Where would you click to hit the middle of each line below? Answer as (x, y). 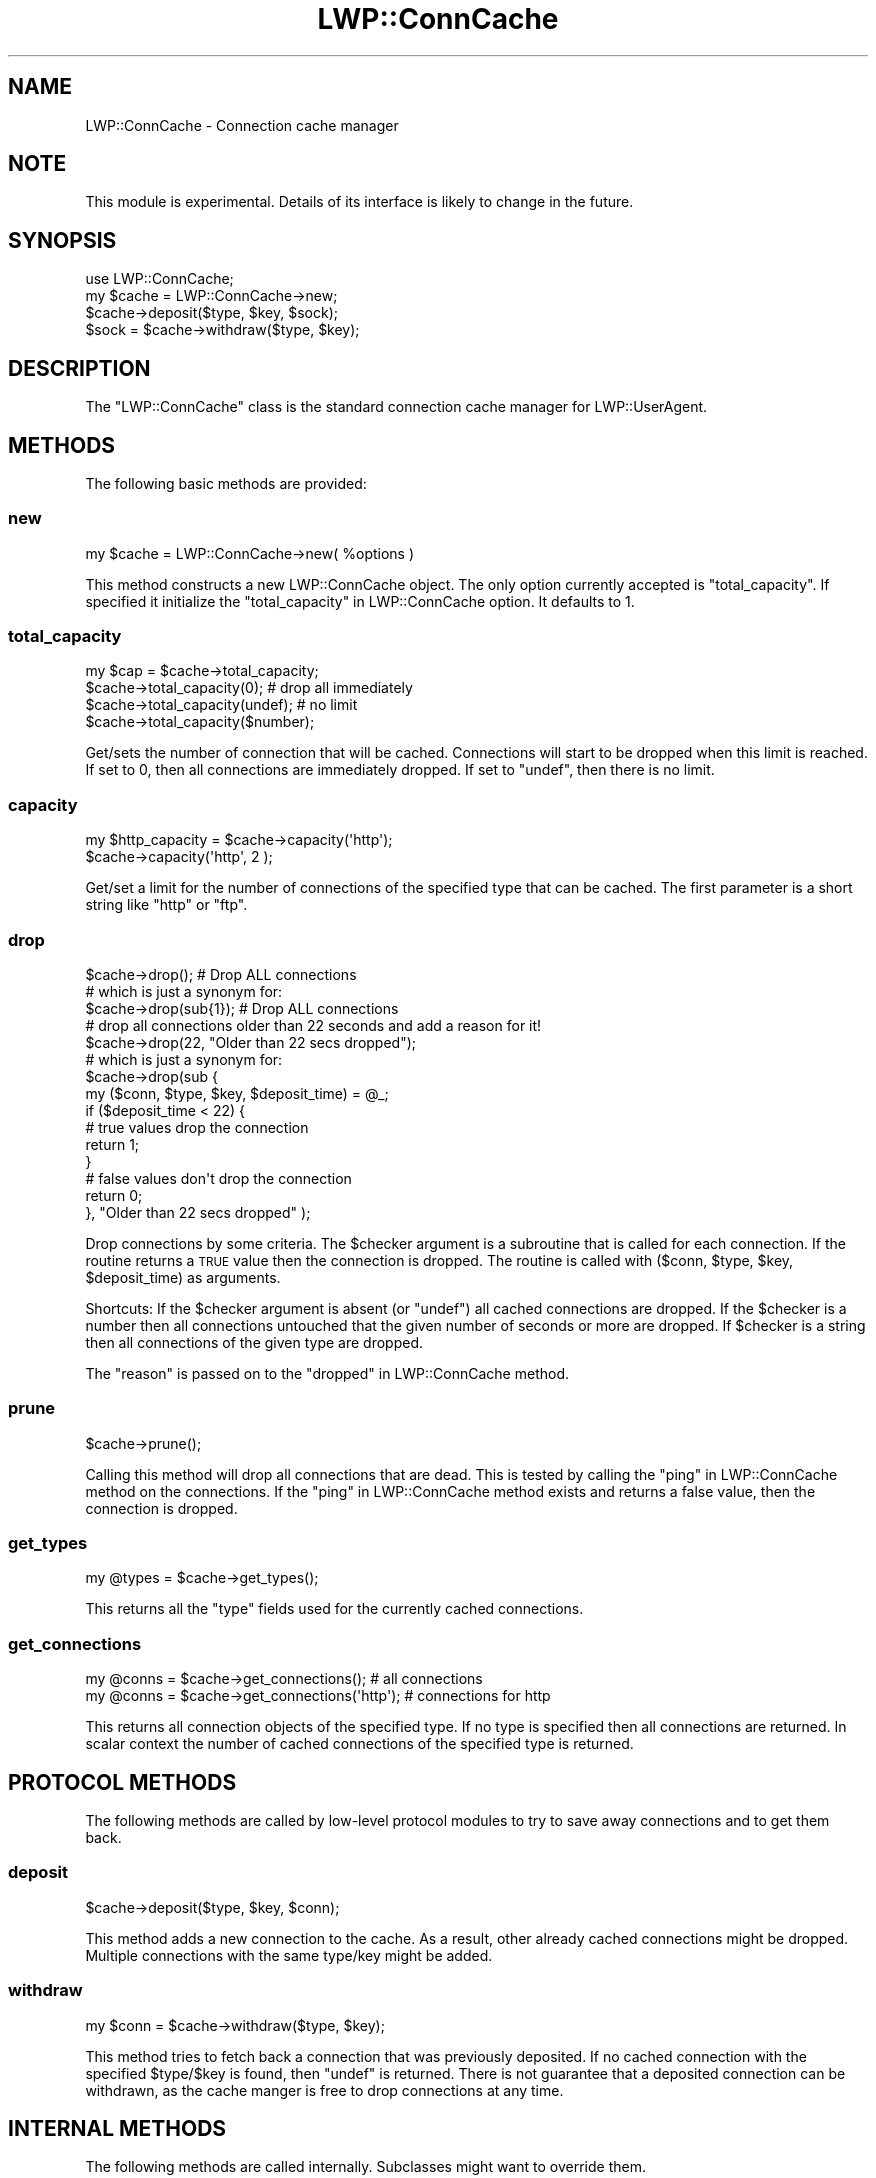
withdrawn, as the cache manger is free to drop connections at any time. (324, 2090)
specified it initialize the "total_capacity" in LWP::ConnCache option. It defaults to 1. (360, 601)
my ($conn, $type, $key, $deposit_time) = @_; (237, 1093)
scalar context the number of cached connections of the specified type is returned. (359, 1744)
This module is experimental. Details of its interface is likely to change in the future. (359, 202)
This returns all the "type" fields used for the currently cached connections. (334, 1609)
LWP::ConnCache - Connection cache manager (242, 125)
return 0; (114, 1195)
